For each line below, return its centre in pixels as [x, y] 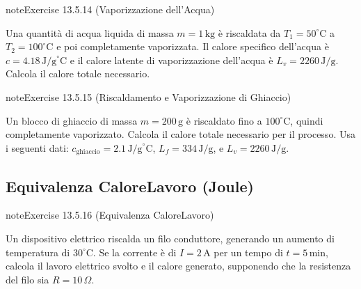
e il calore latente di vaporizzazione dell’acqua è [171, 60]
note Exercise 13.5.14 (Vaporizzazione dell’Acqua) [110, 9]
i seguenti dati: [37, 147]
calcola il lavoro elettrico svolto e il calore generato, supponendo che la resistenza [178, 266]
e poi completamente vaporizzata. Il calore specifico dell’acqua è [193, 46]
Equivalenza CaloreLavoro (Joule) [130, 186]
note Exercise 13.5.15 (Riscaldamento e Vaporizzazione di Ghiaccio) [149, 96]
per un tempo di [248, 252]
